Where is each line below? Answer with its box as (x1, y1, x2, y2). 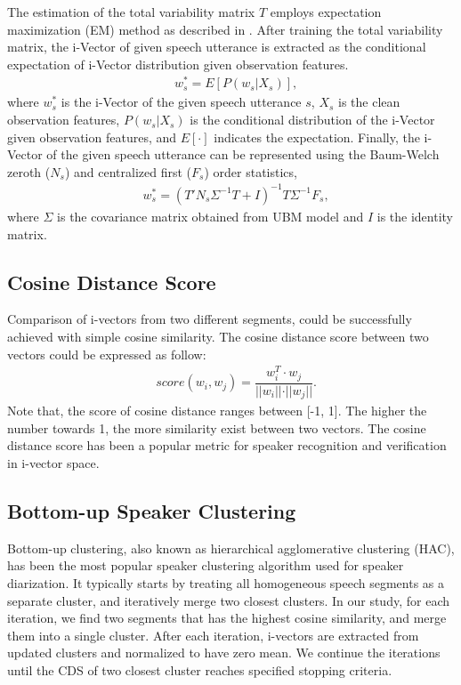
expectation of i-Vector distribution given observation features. (7, 54, 349, 73)
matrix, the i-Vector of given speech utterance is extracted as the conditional (7, 37, 426, 56)
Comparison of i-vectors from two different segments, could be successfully (7, 310, 412, 328)
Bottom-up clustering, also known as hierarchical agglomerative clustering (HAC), (7, 538, 455, 557)
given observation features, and (7, 127, 177, 146)
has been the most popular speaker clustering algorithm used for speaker (7, 556, 404, 575)
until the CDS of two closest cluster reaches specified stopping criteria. (7, 660, 392, 679)
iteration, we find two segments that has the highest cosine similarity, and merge (7, 608, 447, 627)
